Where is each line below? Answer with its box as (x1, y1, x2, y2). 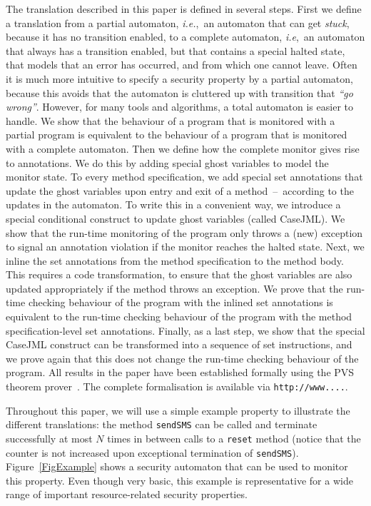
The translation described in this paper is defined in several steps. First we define (6, 1, 362, 16)
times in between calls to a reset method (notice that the (107, 430, 361, 445)
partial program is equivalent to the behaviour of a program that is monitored (6, 127, 347, 142)
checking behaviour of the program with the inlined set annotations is (28, 295, 333, 310)
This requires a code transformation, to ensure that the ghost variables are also (6, 267, 352, 282)
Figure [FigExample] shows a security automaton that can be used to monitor (6, 459, 348, 474)
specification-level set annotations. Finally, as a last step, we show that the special (6, 323, 365, 338)
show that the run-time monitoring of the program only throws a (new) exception (6, 225, 363, 240)
